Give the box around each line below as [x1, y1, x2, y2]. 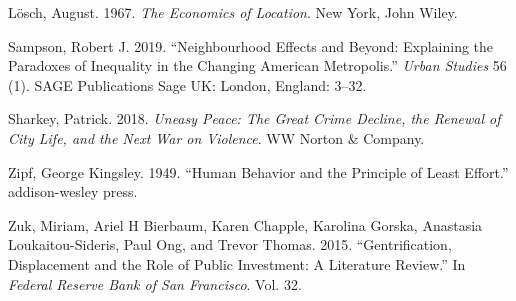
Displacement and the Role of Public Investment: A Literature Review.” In [8, 253, 466, 274]
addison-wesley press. [8, 181, 138, 202]
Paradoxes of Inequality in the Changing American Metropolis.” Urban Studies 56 [8, 55, 507, 76]
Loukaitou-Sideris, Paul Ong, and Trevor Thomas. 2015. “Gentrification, [8, 234, 452, 255]
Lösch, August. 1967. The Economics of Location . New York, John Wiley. [8, 2, 458, 22]
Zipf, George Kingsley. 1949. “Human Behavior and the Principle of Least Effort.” [8, 161, 509, 182]
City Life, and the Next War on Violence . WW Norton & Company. [8, 127, 425, 148]
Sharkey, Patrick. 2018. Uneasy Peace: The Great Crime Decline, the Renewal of [8, 108, 501, 129]
